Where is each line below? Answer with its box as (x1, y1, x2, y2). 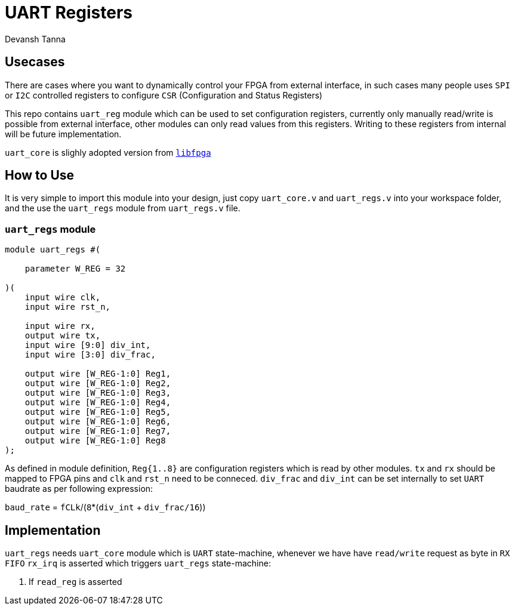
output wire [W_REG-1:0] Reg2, (24, 378, 171, 389)
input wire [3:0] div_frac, (24, 350, 156, 360)
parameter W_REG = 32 (24, 264, 126, 274)
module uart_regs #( (5, 245, 101, 255)
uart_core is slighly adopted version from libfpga (5, 147, 211, 158)
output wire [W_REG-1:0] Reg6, (24, 417, 171, 427)
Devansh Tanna (5, 33, 66, 44)
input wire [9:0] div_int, (24, 340, 151, 350)
